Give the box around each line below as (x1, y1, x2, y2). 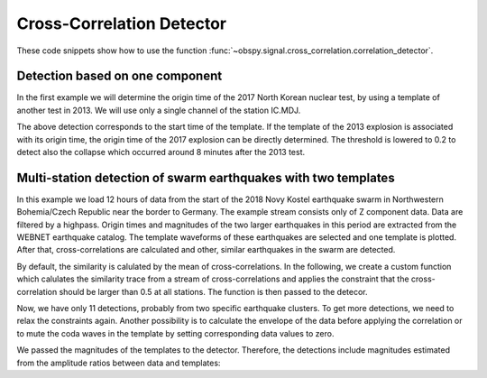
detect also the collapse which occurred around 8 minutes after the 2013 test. (16, 147, 306, 158)
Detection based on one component (16, 69, 223, 84)
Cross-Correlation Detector (16, 14, 227, 33)
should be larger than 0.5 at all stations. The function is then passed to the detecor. (59, 286, 368, 297)
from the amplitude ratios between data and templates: (16, 357, 221, 368)
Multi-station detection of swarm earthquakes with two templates (16, 170, 396, 185)
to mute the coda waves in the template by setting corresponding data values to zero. (16, 327, 335, 338)
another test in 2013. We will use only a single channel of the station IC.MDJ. (16, 105, 301, 115)
